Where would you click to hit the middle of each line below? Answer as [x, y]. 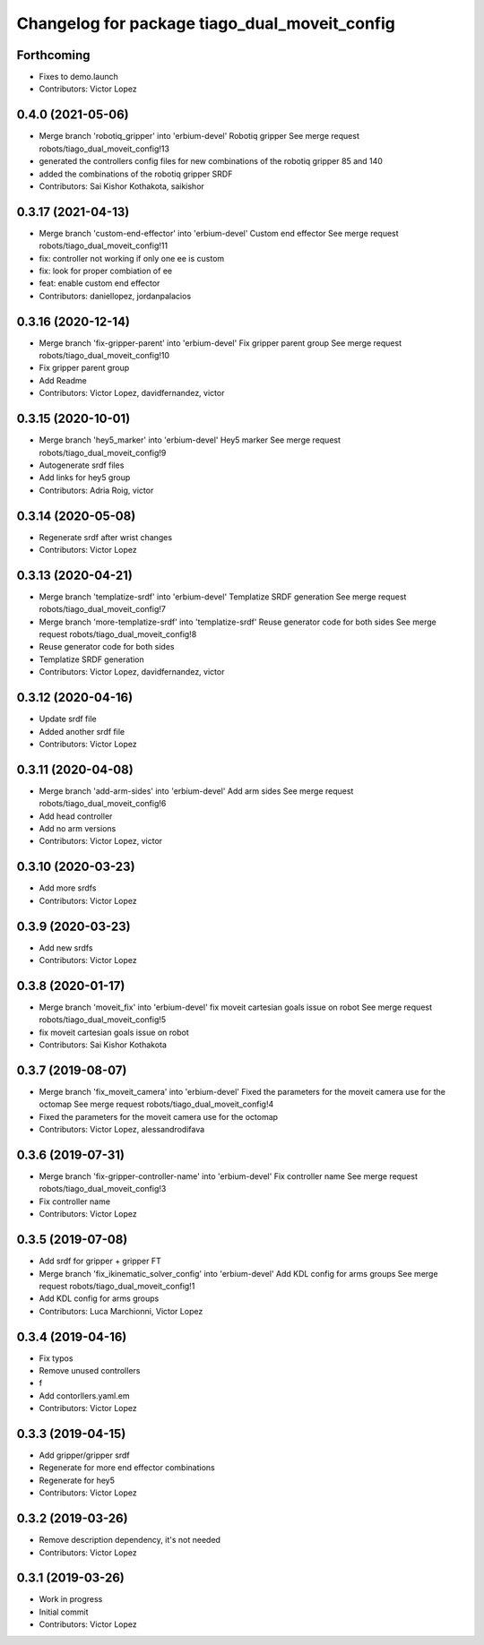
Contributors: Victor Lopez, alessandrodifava [122, 1130]
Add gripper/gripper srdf [84, 1455]
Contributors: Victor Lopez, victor [101, 841]
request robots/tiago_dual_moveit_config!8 [118, 634]
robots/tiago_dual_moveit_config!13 [104, 149]
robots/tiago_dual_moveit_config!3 [103, 1189]
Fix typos [56, 1358]
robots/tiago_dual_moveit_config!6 [103, 804]
